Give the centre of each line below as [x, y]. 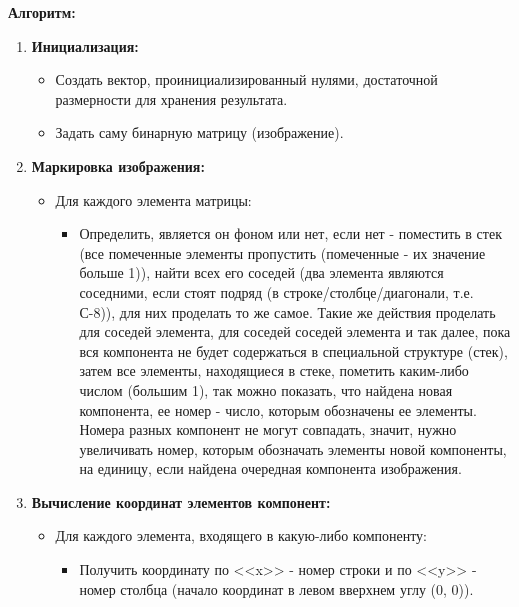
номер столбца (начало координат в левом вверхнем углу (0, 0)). [276, 588]
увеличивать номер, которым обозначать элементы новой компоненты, [293, 448]
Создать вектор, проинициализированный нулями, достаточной [246, 79]
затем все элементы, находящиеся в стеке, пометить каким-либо [274, 370]
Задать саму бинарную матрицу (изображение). [199, 132]
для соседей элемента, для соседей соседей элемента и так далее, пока [295, 331]
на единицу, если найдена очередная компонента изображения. [270, 468]
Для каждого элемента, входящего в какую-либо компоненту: [241, 535]
